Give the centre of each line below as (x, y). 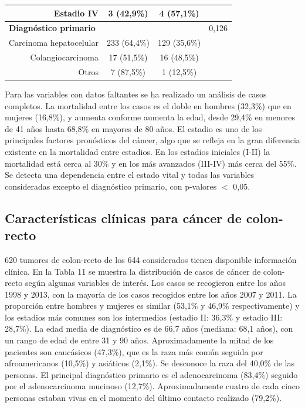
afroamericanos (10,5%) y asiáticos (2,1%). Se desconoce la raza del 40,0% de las (150, 363)
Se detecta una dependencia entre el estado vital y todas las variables (130, 175)
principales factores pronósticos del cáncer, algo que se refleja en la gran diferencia (152, 140)
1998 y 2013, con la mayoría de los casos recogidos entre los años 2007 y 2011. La (151, 294)
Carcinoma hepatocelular (54, 43)
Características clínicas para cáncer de (123, 218)
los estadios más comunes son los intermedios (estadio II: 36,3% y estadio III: (144, 317)
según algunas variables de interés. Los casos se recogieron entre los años (156, 283)
